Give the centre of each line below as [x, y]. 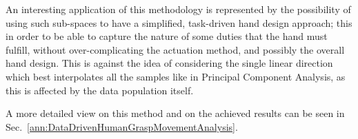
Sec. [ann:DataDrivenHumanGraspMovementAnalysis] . [122, 126]
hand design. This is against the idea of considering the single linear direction [169, 63]
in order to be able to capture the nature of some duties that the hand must [167, 36]
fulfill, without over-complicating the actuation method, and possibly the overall [175, 49]
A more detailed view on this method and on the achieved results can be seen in [175, 113]
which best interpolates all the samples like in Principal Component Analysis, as [176, 76]
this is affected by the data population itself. [100, 90]
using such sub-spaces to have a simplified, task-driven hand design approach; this [179, 22]
